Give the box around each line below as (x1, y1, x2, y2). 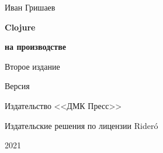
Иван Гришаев (5, 1, 56, 13)
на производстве (5, 40, 66, 53)
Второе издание (5, 60, 60, 72)
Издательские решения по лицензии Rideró (5, 119, 158, 131)
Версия (5, 80, 30, 92)
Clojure (5, 21, 36, 33)
